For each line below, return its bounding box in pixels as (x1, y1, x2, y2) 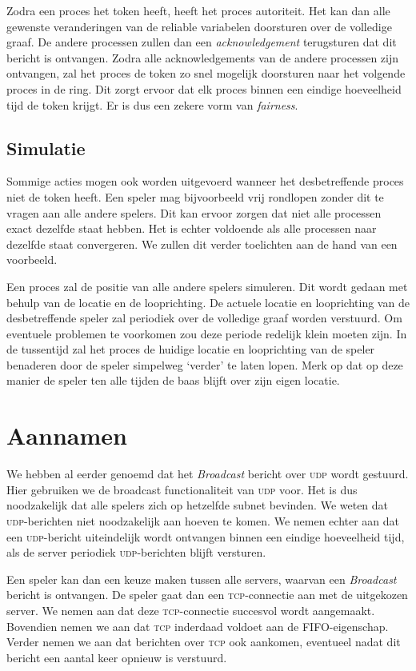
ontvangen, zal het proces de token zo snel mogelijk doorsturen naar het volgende (6, 65, 406, 82)
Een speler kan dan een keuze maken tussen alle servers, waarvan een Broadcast (6, 570, 397, 587)
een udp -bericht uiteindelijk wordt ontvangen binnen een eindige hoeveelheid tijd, (6, 528, 405, 545)
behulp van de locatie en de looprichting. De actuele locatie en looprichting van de (6, 294, 410, 310)
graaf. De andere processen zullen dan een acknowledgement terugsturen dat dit (6, 34, 397, 50)
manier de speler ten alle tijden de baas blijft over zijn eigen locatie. (6, 372, 340, 389)
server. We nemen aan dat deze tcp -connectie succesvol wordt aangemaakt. (6, 601, 375, 618)
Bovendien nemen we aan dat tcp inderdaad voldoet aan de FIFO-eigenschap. (6, 617, 389, 634)
